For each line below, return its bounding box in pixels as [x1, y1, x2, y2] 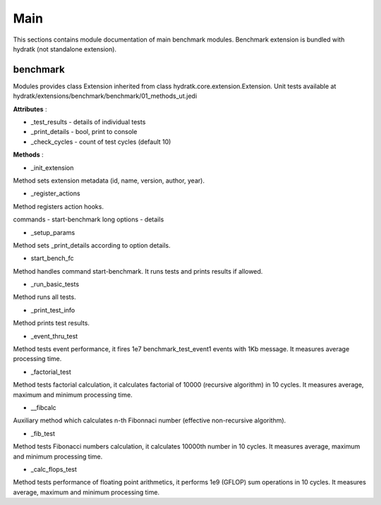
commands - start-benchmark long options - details [13, 215, 164, 224]
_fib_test [30, 429, 56, 437]
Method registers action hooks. [13, 202, 104, 211]
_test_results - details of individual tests [30, 118, 146, 126]
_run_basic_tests [30, 280, 80, 288]
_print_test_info [30, 305, 75, 314]
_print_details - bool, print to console [30, 128, 138, 136]
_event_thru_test [30, 331, 78, 340]
